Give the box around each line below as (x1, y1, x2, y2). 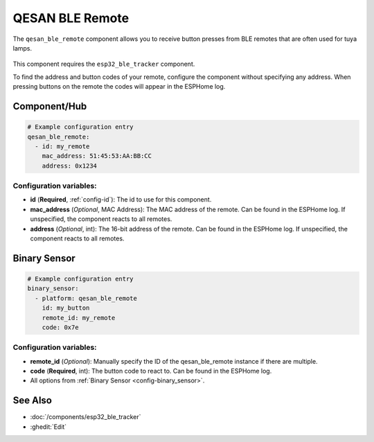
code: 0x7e (42, 323, 79, 331)
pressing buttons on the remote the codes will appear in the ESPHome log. (12, 82, 226, 91)
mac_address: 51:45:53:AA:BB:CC (42, 152, 152, 160)
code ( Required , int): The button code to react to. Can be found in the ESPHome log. (30, 367, 272, 375)
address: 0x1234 (42, 161, 97, 170)
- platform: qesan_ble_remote (35, 294, 138, 302)
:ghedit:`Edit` (30, 423, 67, 431)
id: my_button (42, 304, 90, 312)
